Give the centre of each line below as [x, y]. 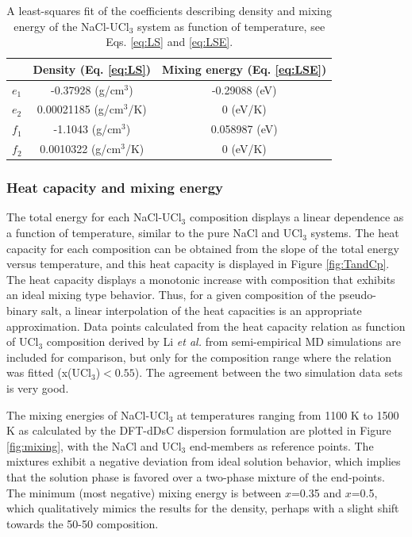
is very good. [38, 388]
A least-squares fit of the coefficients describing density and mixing [169, 10]
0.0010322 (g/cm [81, 149]
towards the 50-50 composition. [83, 523]
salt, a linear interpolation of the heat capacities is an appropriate [202, 311]
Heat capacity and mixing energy [115, 188]
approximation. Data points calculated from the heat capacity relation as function [206, 326]
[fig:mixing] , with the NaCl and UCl [94, 445]
